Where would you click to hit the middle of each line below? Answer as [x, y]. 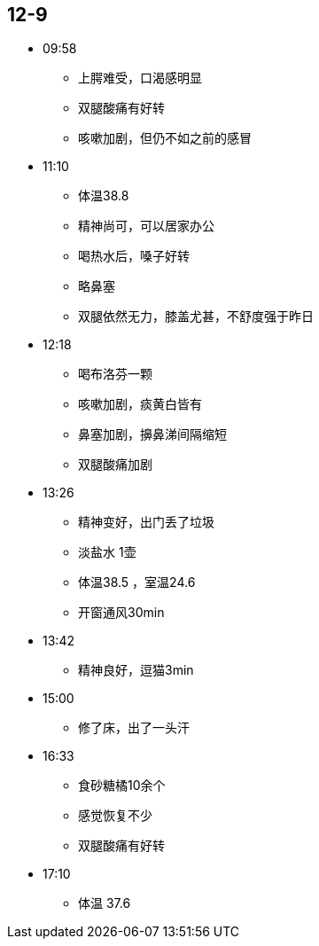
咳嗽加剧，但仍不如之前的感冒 [165, 138]
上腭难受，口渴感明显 [140, 78]
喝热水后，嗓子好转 [134, 256]
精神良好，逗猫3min [136, 670]
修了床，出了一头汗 [134, 728]
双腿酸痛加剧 [115, 465]
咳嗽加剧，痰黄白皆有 [140, 404]
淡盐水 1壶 [107, 552]
